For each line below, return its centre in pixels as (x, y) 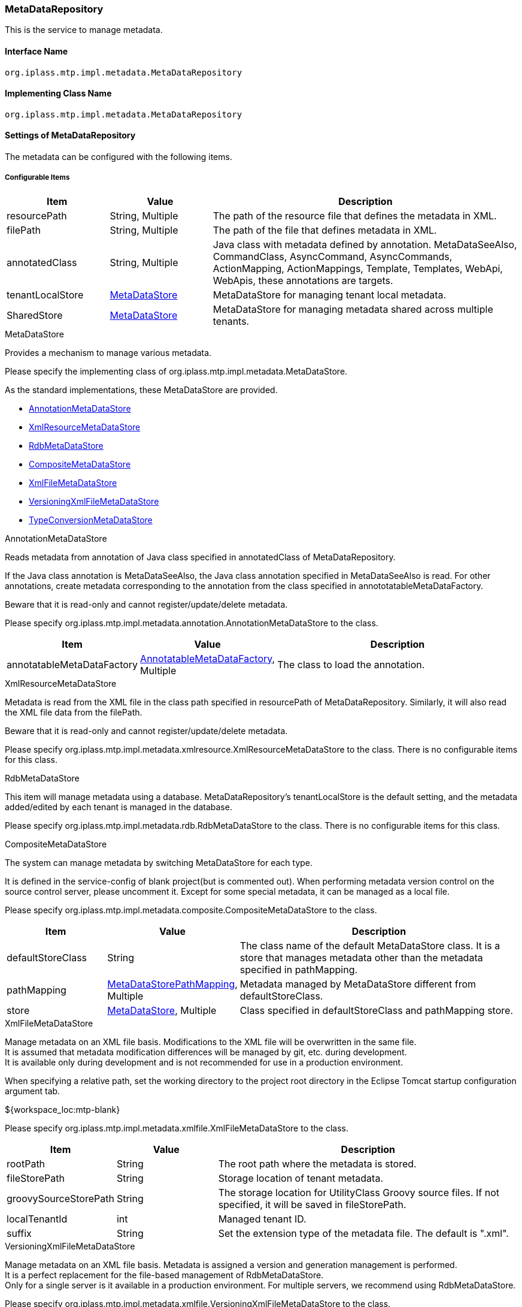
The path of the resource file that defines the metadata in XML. (355, 215)
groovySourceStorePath (60, 1198)
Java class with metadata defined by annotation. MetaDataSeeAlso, (365, 244)
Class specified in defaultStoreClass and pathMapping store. (376, 1010)
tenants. (231, 321)
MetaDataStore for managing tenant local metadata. (330, 295)
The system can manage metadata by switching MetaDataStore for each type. (159, 862)
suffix (19, 1233)
